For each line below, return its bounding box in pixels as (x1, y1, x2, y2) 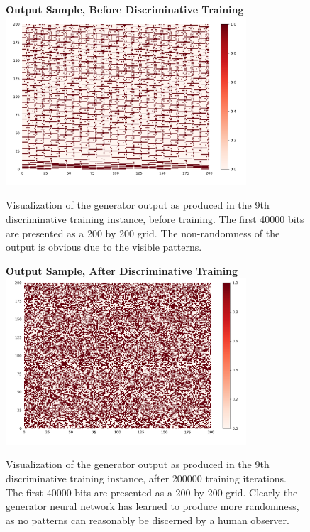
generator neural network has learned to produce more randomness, (6, 499, 299, 514)
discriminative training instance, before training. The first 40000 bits (6, 211, 304, 226)
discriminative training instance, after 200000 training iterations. (6, 471, 287, 486)
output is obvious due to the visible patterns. (6, 239, 202, 254)
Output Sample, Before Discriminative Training (6, 2, 244, 16)
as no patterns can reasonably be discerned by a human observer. (6, 512, 289, 527)
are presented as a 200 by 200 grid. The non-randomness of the (6, 225, 280, 240)
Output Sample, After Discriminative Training (6, 263, 238, 278)
